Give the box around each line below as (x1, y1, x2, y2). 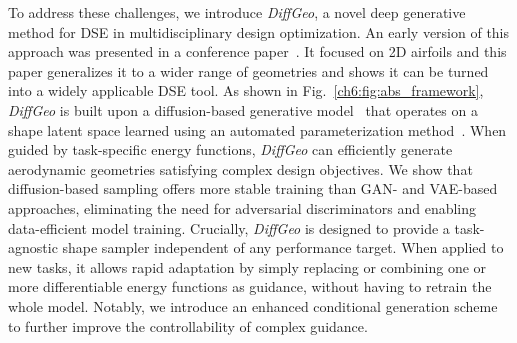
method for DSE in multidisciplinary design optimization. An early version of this (8, 21, 510, 42)
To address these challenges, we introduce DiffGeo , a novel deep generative (8, 2, 466, 22)
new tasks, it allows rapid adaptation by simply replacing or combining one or (8, 256, 487, 277)
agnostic (8, 237, 58, 258)
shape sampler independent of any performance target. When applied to (62, 237, 504, 258)
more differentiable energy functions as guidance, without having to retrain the (8, 276, 492, 297)
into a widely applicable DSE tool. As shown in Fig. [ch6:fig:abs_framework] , (8, 80, 484, 101)
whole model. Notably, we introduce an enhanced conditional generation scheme (8, 295, 498, 316)
